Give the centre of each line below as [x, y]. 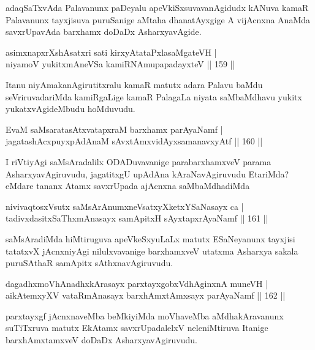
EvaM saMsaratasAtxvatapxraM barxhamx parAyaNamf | [114, 129]
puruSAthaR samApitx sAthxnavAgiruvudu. [89, 263]
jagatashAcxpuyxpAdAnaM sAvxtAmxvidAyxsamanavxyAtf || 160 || [134, 141]
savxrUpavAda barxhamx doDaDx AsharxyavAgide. [104, 32]
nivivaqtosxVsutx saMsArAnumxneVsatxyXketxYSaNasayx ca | [125, 206]
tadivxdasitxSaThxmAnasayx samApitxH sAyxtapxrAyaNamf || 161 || [137, 218]
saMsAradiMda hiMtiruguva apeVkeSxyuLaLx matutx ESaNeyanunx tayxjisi [150, 238]
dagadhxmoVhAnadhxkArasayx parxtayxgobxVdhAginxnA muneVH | [137, 283]
